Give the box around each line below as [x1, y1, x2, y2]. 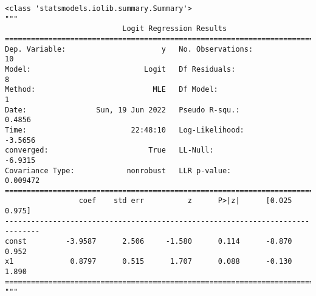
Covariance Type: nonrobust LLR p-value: [5, 166, 232, 175]
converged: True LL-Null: [5, 146, 214, 155]
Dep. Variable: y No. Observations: [5, 44, 253, 53]
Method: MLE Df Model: [5, 85, 218, 94]
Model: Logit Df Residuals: [5, 64, 236, 74]
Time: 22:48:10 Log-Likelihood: [5, 125, 244, 134]
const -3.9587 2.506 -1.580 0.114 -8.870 [5, 237, 292, 246]
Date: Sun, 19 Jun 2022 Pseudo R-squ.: [5, 105, 240, 114]
